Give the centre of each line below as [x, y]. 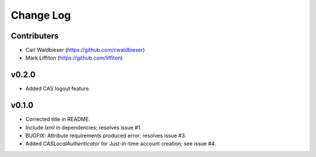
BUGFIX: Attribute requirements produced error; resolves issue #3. [106, 136]
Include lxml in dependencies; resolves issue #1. [84, 127]
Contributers [35, 36]
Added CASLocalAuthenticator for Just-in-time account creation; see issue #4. [121, 144]
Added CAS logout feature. [58, 89]
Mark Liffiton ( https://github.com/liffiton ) [74, 58]
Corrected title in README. [58, 119]
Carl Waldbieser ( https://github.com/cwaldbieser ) [85, 50]
